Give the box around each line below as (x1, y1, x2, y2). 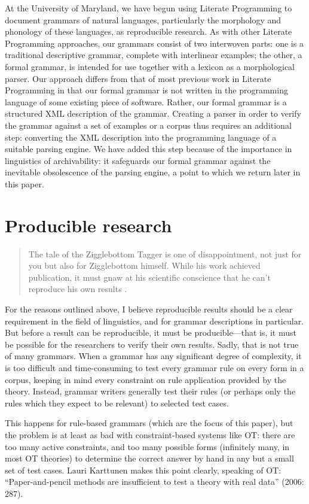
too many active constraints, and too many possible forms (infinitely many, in (5, 440, 290, 453)
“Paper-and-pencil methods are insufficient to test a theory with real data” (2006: (5, 475, 304, 488)
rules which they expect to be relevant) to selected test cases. (5, 396, 229, 409)
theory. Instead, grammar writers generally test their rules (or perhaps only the (5, 385, 296, 397)
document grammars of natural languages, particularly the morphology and (5, 13, 282, 26)
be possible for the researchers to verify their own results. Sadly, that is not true (5, 338, 299, 350)
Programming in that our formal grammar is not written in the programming (5, 84, 288, 96)
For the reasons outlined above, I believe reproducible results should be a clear (5, 303, 293, 315)
